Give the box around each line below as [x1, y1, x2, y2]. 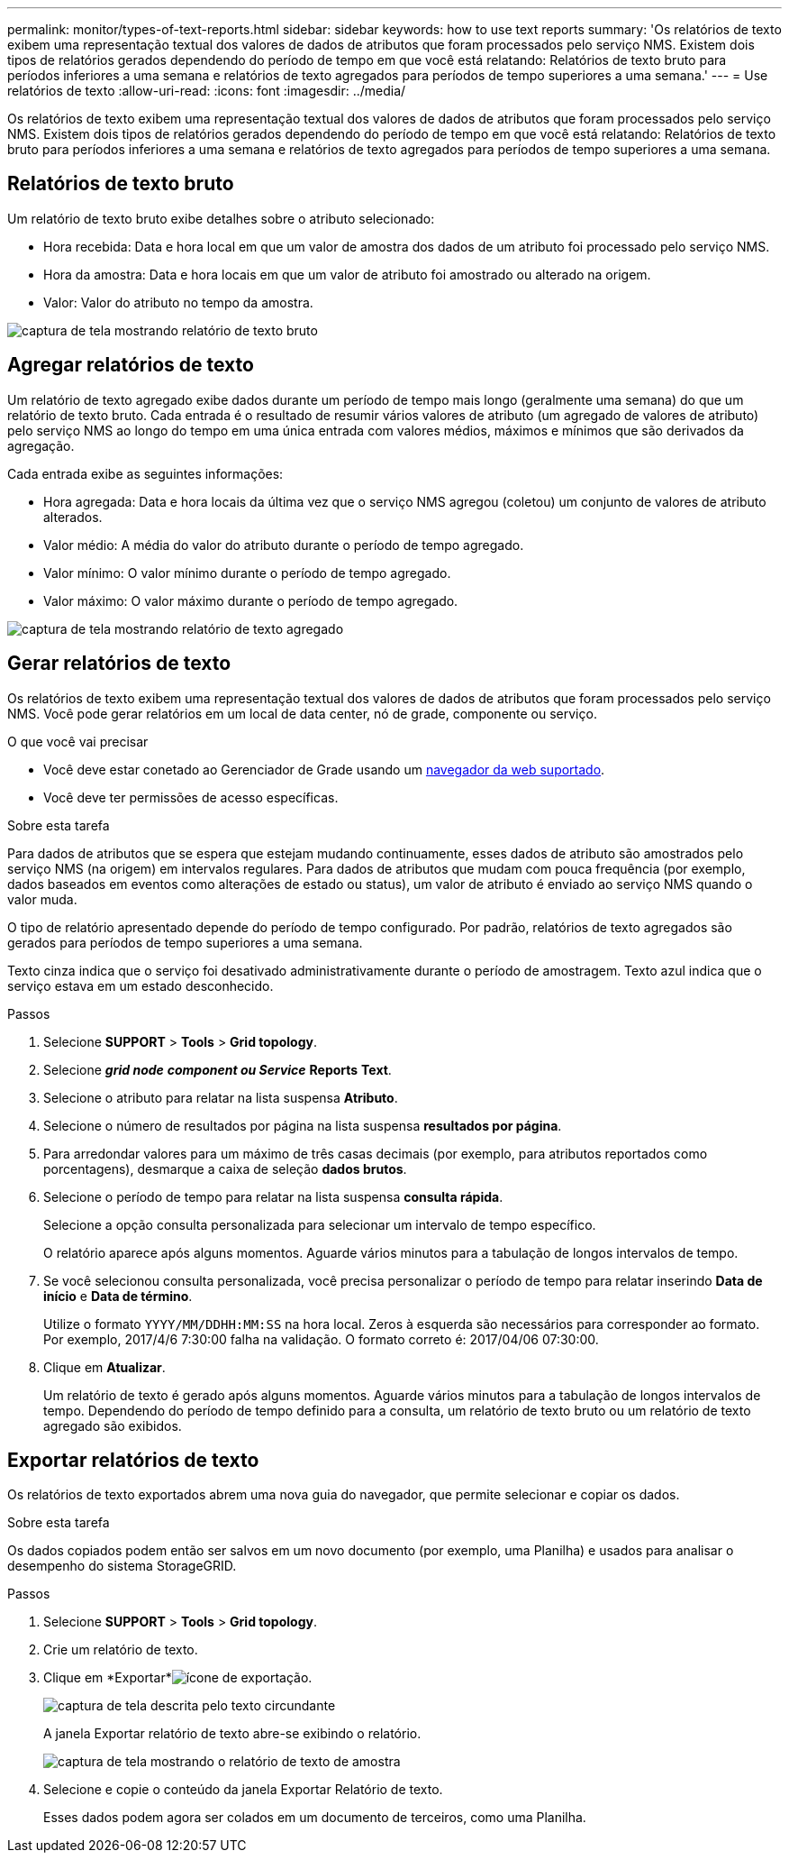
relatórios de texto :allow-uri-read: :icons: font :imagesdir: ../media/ [7, 83, 406, 98]
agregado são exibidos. [43, 1417, 182, 1434]
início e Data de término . [43, 1287, 193, 1304]
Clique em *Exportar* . [43, 1670, 313, 1686]
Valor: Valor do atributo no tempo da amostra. [43, 294, 313, 310]
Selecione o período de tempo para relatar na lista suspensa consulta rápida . [43, 1188, 503, 1205]
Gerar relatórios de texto [7, 652, 231, 675]
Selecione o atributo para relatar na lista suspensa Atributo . [43, 1089, 398, 1105]
